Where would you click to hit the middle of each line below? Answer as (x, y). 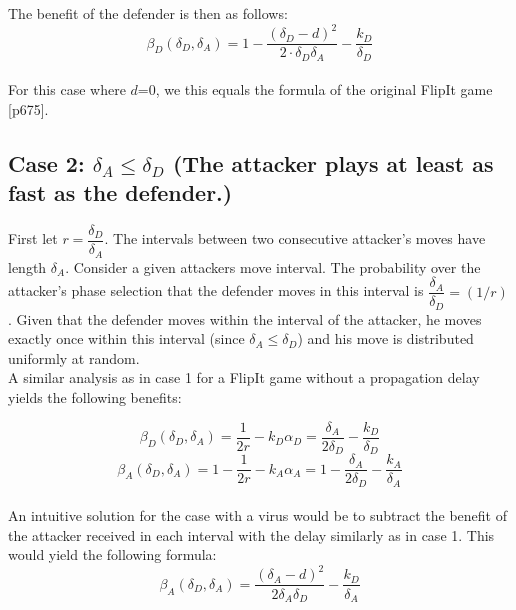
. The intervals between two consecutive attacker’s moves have (295, 238)
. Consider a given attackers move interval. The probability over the (273, 266)
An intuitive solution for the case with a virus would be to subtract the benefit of (257, 515)
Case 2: (46, 162)
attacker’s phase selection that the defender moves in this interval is (216, 290)
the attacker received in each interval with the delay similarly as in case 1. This (251, 534)
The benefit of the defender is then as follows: (148, 13)
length (27, 266)
